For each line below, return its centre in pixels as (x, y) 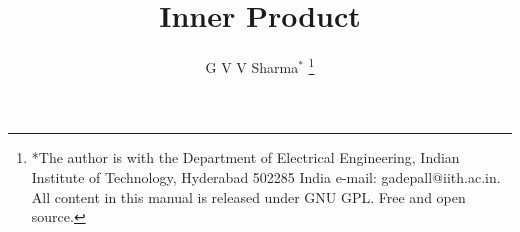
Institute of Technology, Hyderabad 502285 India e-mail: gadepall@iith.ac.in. (266, 176)
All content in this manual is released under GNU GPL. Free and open (248, 196)
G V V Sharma (252, 66)
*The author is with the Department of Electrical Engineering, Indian (245, 157)
